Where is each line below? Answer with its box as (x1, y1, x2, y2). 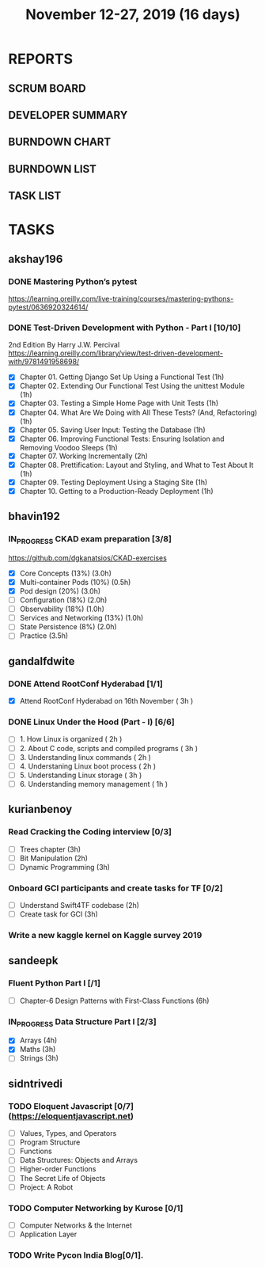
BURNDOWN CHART (8, 135, 112, 149)
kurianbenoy (8, 803, 73, 816)
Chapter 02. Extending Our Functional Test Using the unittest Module (19, 382, 245, 391)
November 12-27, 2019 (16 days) (25, 6, 240, 24)
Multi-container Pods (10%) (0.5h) (19, 577, 131, 587)
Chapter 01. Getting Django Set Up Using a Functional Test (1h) (19, 372, 225, 382)
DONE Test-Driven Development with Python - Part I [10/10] (8, 322, 241, 333)
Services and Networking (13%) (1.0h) (19, 613, 144, 623)
